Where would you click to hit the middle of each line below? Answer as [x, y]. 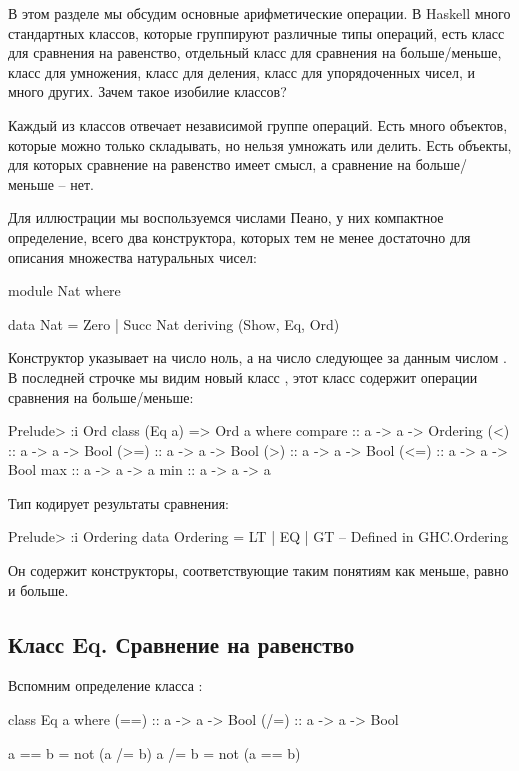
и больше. [38, 589]
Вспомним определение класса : [105, 685]
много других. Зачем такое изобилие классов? [147, 91]
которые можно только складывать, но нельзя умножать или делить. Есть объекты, [260, 144]
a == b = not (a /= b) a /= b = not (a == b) [154, 752]
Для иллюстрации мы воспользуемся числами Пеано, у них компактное [226, 217]
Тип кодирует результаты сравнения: [119, 502]
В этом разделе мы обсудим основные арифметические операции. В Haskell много [259, 13]
